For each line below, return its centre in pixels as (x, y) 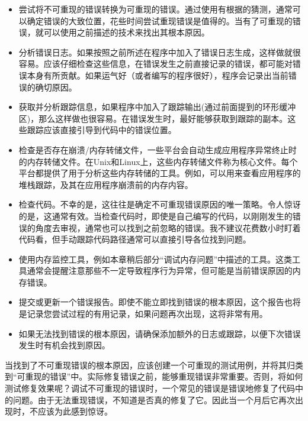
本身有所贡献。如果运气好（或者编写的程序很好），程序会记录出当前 (158, 75)
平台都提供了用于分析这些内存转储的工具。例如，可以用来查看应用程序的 (160, 173)
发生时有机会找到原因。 (64, 345)
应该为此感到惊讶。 (75, 411)
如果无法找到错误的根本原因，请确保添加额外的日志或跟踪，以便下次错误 (160, 333)
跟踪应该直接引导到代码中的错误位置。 (102, 130)
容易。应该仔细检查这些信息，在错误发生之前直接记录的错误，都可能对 (155, 64)
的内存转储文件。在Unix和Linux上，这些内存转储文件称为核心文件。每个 (158, 161)
